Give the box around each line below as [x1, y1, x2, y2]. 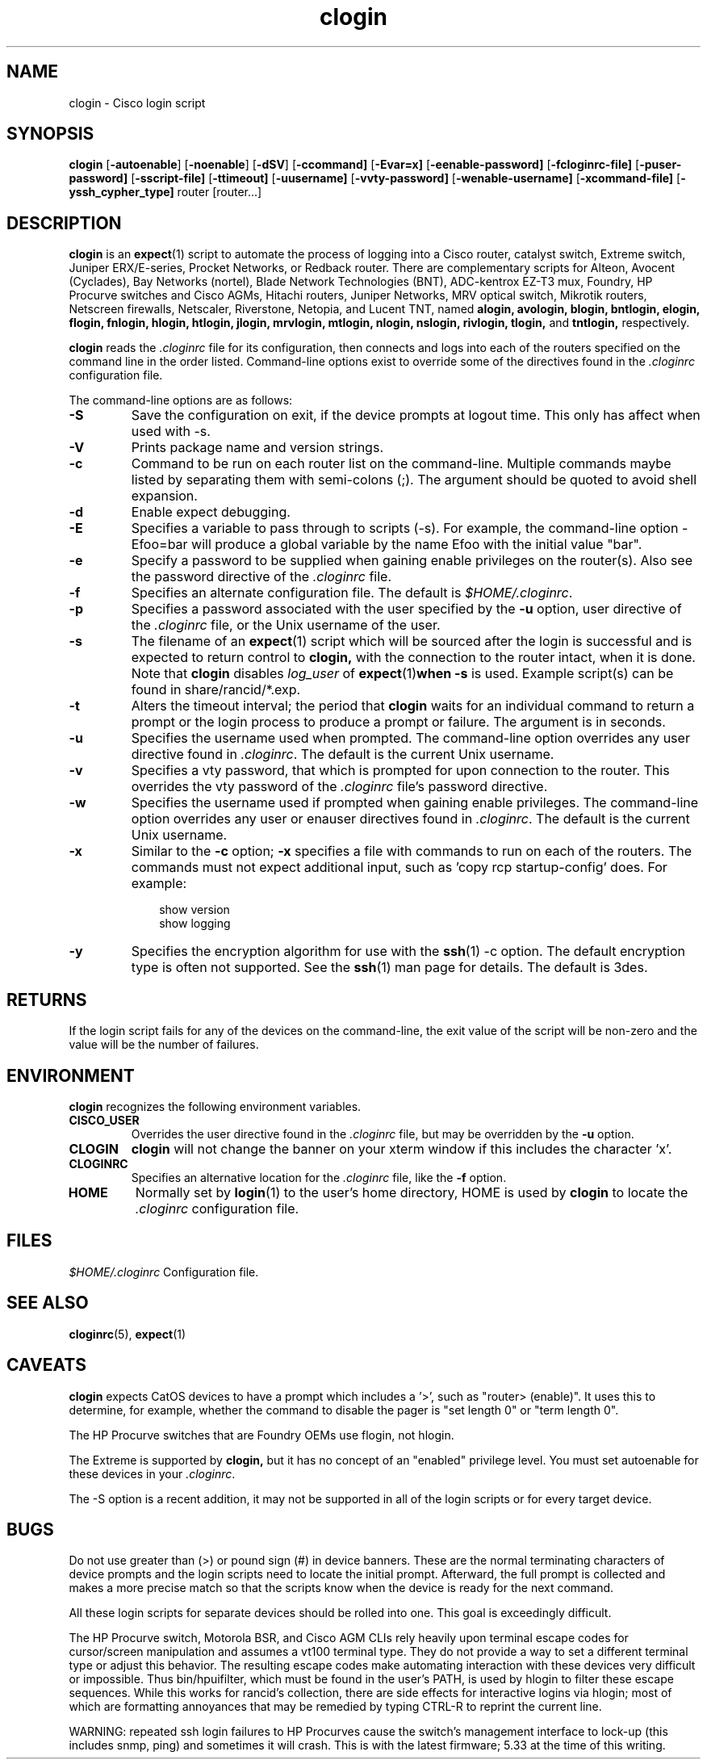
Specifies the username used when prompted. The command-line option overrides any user [131, 730, 690, 747]
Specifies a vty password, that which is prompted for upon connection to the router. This [131, 762, 670, 779]
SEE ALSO [6, 1293, 89, 1314]
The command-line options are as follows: [69, 393, 293, 408]
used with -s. [131, 423, 211, 440]
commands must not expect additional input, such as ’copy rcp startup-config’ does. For [131, 859, 667, 876]
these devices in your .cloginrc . [69, 1466, 236, 1481]
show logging [159, 916, 231, 931]
